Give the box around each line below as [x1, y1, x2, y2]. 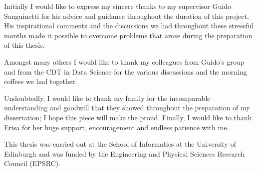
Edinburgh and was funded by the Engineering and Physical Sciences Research [4, 148, 245, 159]
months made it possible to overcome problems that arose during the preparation [4, 30, 253, 40]
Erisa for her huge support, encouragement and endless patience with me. [4, 122, 229, 132]
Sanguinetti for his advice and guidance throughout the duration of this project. [4, 10, 249, 21]
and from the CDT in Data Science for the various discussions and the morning [4, 66, 247, 77]
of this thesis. [4, 40, 45, 50]
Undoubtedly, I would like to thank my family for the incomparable [4, 92, 211, 103]
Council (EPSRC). [4, 158, 60, 169]
